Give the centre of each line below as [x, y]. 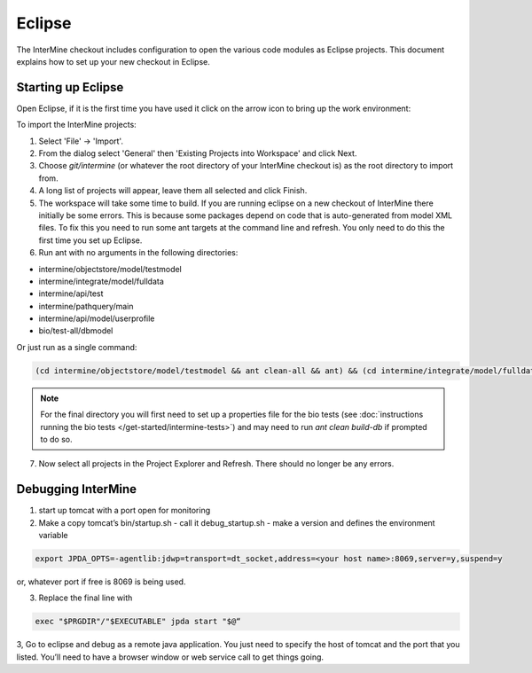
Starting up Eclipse [70, 87]
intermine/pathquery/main [86, 306]
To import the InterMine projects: [76, 125]
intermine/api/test [71, 293]
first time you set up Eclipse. [90, 240]
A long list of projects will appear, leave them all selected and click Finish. [173, 191]
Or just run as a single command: [77, 347]
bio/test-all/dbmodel [76, 331]
